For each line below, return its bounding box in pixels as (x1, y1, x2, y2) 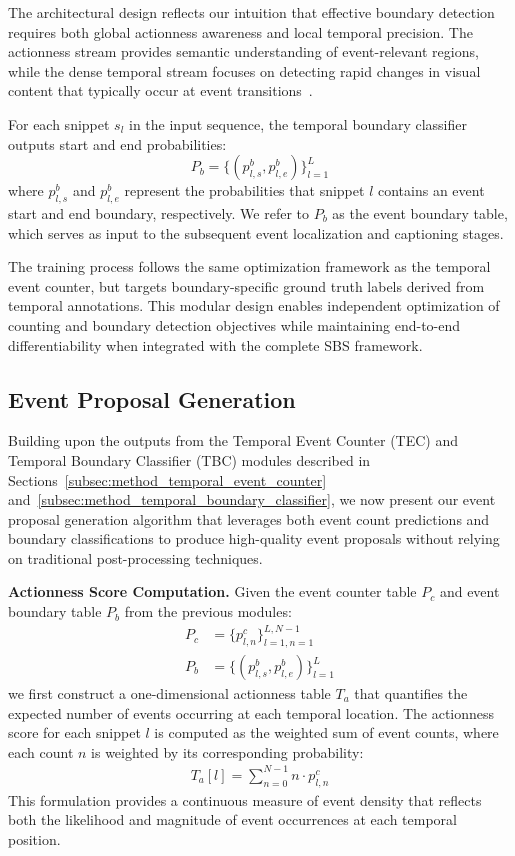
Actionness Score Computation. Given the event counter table (8, 581, 417, 602)
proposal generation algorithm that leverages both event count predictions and (8, 508, 490, 529)
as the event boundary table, (332, 202, 508, 223)
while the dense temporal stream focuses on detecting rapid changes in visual (8, 60, 481, 81)
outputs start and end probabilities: (8, 133, 227, 154)
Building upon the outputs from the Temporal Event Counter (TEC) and (8, 430, 459, 451)
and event (439, 581, 500, 602)
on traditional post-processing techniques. (8, 547, 263, 568)
